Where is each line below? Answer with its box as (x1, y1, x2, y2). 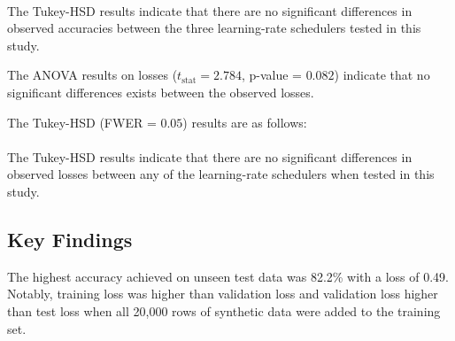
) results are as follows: (182, 112, 307, 131)
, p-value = (241, 66, 302, 84)
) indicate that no (334, 66, 430, 84)
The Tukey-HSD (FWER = (7, 112, 157, 131)
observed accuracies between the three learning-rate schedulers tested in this (7, 19, 421, 37)
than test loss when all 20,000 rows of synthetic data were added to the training (7, 301, 441, 320)
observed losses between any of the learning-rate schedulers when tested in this (7, 165, 435, 183)
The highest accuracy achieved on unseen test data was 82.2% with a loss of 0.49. (7, 267, 449, 285)
